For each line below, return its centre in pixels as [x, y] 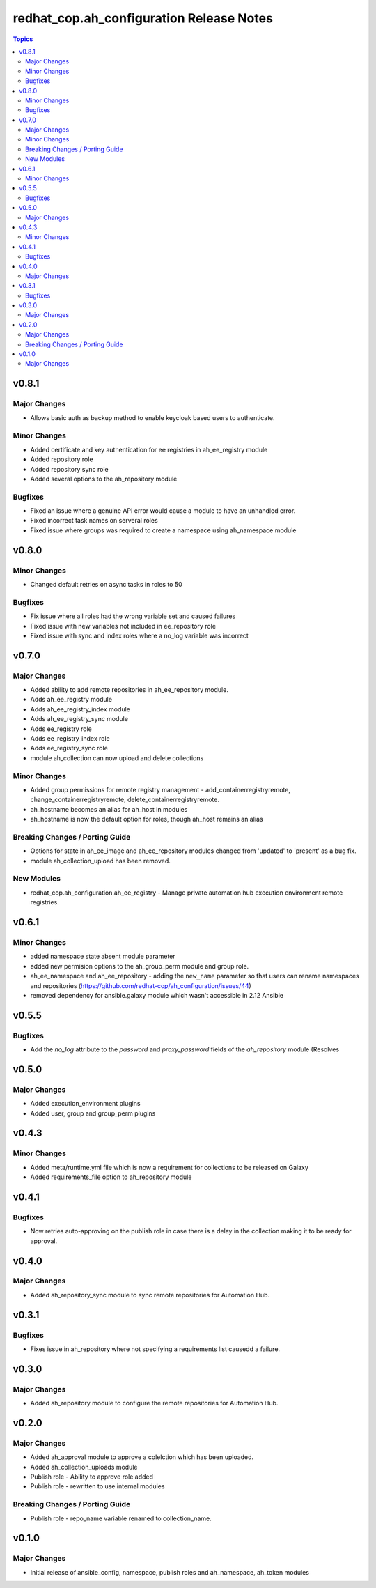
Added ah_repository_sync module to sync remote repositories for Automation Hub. [150, 1295]
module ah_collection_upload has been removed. [100, 861]
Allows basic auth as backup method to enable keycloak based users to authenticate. [152, 417]
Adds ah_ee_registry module [71, 700]
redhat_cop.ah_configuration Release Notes [143, 18]
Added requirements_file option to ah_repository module [111, 1177]
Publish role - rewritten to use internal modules [97, 1486]
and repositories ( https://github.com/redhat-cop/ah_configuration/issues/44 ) [141, 985]
